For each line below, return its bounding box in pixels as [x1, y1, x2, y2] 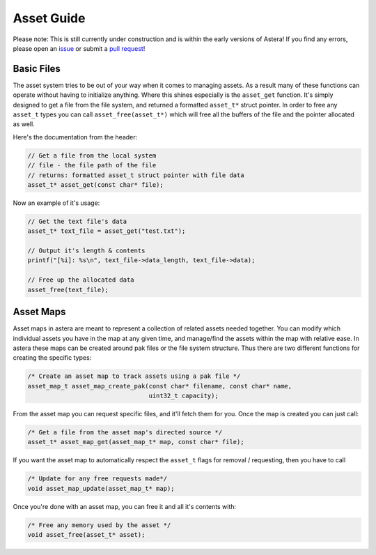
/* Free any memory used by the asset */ [27, 521, 171, 529]
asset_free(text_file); [27, 286, 109, 294]
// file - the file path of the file [27, 161, 157, 169]
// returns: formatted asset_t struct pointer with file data [27, 171, 244, 179]
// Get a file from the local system [27, 151, 157, 160]
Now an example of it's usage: [13, 199, 100, 207]
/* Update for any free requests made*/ [27, 475, 167, 482]
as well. [13, 120, 35, 128]
